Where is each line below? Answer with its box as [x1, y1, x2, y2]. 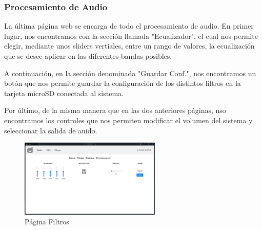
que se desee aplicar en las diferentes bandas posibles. [4, 51, 172, 61]
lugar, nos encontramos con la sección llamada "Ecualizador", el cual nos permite [4, 30, 258, 41]
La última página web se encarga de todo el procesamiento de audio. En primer [4, 20, 254, 31]
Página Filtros [25, 216, 69, 227]
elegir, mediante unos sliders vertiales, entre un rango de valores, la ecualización [4, 40, 255, 51]
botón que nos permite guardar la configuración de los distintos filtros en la [4, 78, 241, 88]
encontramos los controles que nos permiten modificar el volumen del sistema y [4, 114, 253, 125]
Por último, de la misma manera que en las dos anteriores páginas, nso [4, 105, 226, 116]
